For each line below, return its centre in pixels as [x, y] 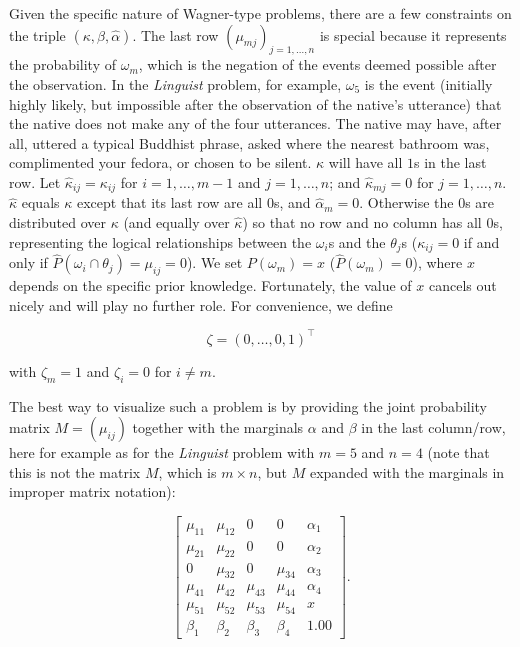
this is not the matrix [75, 471]
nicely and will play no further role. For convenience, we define [201, 304]
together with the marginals [218, 427]
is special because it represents [413, 34]
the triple [37, 34]
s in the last [450, 162]
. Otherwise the [406, 202]
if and [481, 241]
